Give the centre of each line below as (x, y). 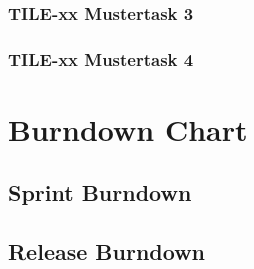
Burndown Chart (128, 128)
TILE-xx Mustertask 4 (101, 58)
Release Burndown (107, 251)
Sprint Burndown (100, 192)
